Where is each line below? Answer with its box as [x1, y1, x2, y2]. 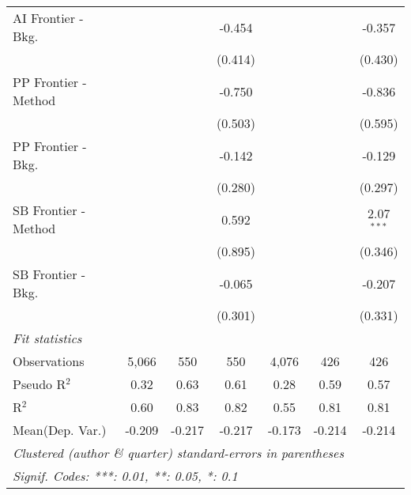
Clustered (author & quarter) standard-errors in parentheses [13, 444, 344, 462]
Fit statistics [13, 329, 82, 347]
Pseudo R [13, 375, 66, 393]
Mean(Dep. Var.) [13, 421, 107, 439]
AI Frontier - [13, 9, 84, 27]
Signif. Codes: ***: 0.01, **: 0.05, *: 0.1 [13, 467, 238, 485]
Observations [13, 352, 85, 370]
